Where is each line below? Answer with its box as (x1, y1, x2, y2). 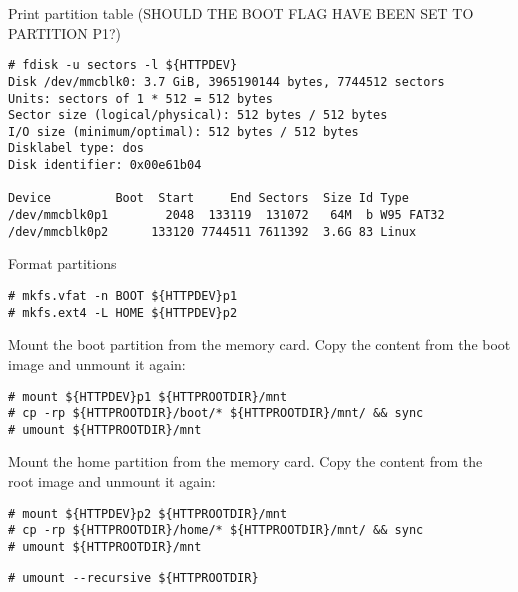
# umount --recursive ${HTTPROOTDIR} (8, 570, 259, 585)
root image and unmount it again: (8, 471, 216, 492)
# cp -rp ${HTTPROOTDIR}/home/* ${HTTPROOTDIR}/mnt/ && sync (8, 523, 424, 538)
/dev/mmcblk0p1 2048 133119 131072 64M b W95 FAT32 (8, 208, 445, 223)
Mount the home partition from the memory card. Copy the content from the (8, 451, 483, 472)
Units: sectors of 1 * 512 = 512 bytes (8, 91, 273, 106)
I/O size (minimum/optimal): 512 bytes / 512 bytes (8, 124, 359, 139)
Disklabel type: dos (8, 141, 145, 156)
